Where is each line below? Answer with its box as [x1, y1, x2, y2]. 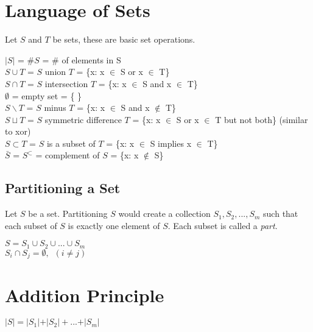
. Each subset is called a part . [167, 219, 278, 231]
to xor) [5, 125, 31, 138]
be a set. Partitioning [28, 207, 108, 220]
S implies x [150, 136, 192, 149]
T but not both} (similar [215, 113, 308, 125]
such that [263, 207, 298, 220]
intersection [44, 77, 88, 90]
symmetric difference [44, 113, 122, 125]
